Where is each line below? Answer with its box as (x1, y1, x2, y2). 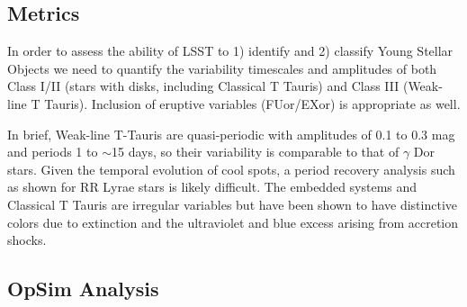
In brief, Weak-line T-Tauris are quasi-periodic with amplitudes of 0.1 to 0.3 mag (7, 124, 455, 143)
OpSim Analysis (7, 275, 159, 302)
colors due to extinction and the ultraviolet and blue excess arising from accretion (7, 212, 459, 231)
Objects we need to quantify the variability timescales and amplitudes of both (7, 59, 437, 77)
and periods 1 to (7, 142, 98, 161)
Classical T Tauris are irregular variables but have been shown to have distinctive (7, 194, 458, 213)
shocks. (7, 230, 47, 249)
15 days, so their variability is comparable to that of (111, 142, 400, 161)
